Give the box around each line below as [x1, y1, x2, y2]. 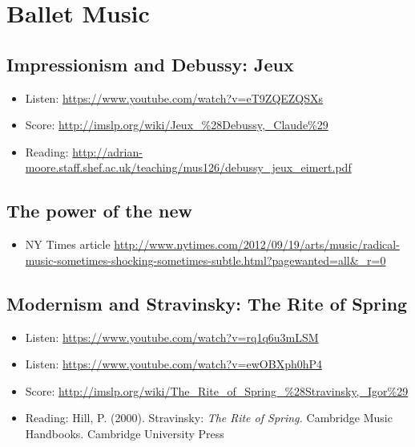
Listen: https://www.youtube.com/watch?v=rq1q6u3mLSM [25, 328, 319, 345]
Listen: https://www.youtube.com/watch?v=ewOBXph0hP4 [25, 356, 323, 372]
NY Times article [25, 236, 111, 253]
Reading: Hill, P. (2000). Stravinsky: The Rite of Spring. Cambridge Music [25, 409, 393, 426]
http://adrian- [72, 143, 143, 160]
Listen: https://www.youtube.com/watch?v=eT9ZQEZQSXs [25, 89, 324, 106]
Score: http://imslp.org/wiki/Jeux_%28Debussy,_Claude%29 [25, 116, 328, 133]
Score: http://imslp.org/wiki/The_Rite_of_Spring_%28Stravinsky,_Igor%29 [25, 382, 409, 399]
